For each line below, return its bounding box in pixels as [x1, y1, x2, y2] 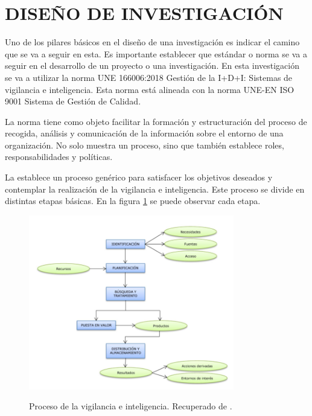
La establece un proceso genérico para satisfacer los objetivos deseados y [5, 171, 273, 184]
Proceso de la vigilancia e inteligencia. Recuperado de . [29, 400, 232, 412]
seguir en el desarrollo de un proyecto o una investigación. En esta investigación [5, 59, 299, 72]
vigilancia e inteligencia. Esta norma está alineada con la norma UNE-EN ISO [5, 83, 294, 95]
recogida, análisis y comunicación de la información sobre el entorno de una [5, 127, 284, 139]
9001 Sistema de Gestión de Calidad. [5, 95, 141, 107]
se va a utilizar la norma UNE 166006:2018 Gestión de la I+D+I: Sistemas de [5, 71, 293, 83]
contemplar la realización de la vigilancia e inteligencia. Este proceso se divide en [5, 182, 305, 195]
